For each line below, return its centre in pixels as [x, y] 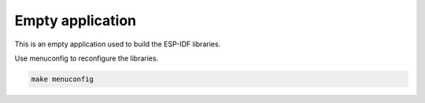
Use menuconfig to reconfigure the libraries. [87, 58]
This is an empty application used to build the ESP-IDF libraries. [118, 44]
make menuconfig [63, 79]
